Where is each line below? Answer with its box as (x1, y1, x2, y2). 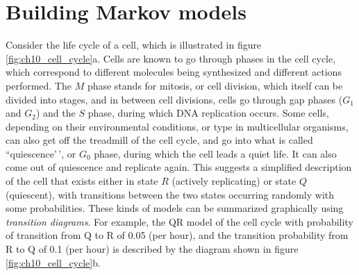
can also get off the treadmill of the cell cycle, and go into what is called (6, 133, 313, 147)
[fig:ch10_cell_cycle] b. (6, 255, 101, 269)
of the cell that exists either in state (6, 174, 158, 188)
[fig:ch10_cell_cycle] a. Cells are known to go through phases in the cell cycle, (6, 51, 336, 65)
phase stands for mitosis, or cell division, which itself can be (87, 78, 343, 92)
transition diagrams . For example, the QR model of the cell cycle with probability (6, 214, 353, 228)
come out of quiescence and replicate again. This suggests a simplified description (6, 160, 352, 174)
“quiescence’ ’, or (6, 146, 76, 160)
